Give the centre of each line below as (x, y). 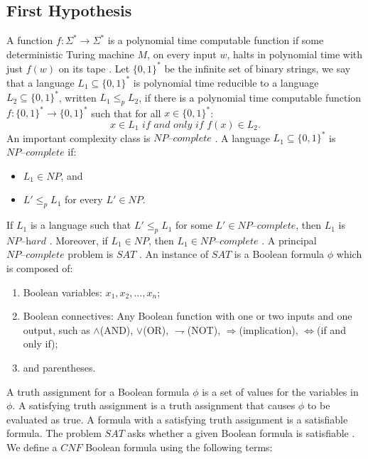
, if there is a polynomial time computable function (250, 97)
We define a (32, 447)
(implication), (269, 329)
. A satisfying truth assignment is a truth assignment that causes (154, 405)
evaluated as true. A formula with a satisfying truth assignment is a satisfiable (177, 419)
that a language (40, 82)
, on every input (182, 54)
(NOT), (204, 329)
